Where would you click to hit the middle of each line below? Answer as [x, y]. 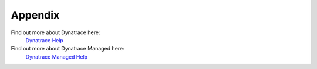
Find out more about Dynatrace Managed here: [68, 49]
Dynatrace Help [45, 40]
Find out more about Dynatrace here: [55, 32]
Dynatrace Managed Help [57, 57]
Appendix [35, 15]
